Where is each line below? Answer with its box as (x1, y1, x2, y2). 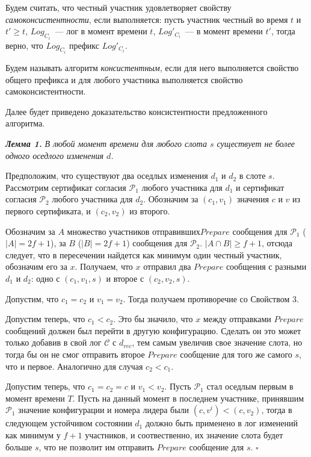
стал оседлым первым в (206, 380, 294, 393)
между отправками (203, 312, 271, 325)
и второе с (106, 272, 144, 284)
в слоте (239, 169, 266, 182)
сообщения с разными (226, 260, 307, 273)
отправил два (143, 260, 191, 273)
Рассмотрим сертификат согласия (5, 181, 126, 193)
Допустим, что (5, 292, 59, 305)
